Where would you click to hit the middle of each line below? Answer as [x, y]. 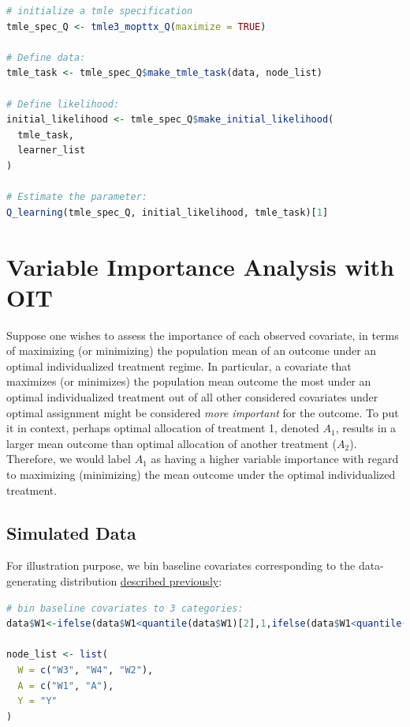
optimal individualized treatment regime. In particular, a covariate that [179, 365]
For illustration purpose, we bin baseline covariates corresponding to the [181, 565]
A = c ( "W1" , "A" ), [66, 686]
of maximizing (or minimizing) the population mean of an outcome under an [192, 350]
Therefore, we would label [69, 459]
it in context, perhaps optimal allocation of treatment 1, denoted [163, 428]
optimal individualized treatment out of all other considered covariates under [192, 397]
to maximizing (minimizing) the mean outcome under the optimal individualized [201, 474]
